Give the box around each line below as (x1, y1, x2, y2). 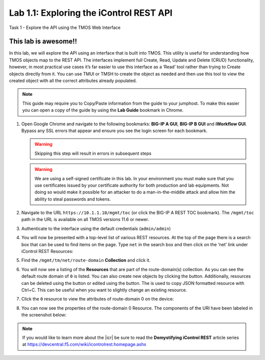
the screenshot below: (21, 312, 67, 318)
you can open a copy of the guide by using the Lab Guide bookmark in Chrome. (22, 107, 184, 113)
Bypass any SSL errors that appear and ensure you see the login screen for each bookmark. (21, 128, 208, 134)
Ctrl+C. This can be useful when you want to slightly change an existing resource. (21, 287, 187, 293)
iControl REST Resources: (21, 249, 74, 254)
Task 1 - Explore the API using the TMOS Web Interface (9, 25, 121, 30)
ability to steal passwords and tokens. (34, 196, 111, 202)
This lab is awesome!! (9, 37, 77, 46)
